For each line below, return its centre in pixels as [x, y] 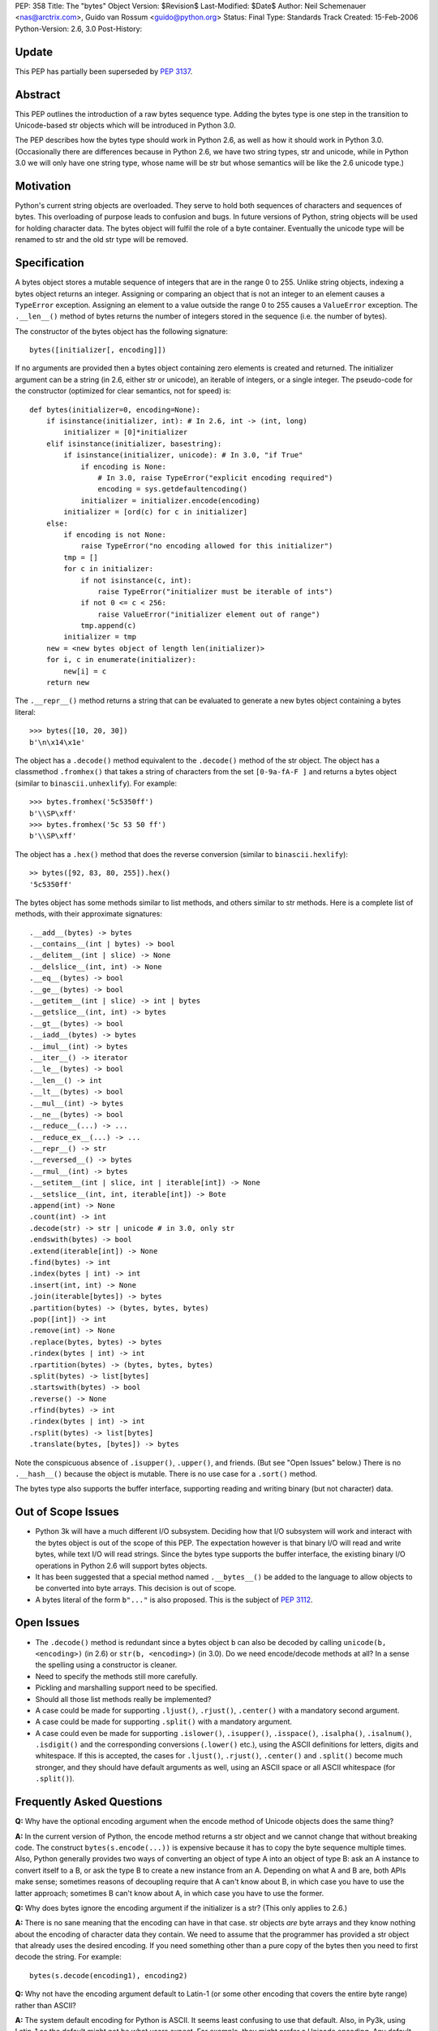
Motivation [43, 186]
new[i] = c [85, 671]
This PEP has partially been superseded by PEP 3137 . [104, 71]
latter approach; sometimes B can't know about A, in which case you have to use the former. [170, 1893]
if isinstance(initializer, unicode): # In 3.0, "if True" [183, 455]
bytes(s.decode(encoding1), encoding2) [109, 1975]
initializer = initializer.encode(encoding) [171, 500]
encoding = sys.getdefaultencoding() [172, 489]
